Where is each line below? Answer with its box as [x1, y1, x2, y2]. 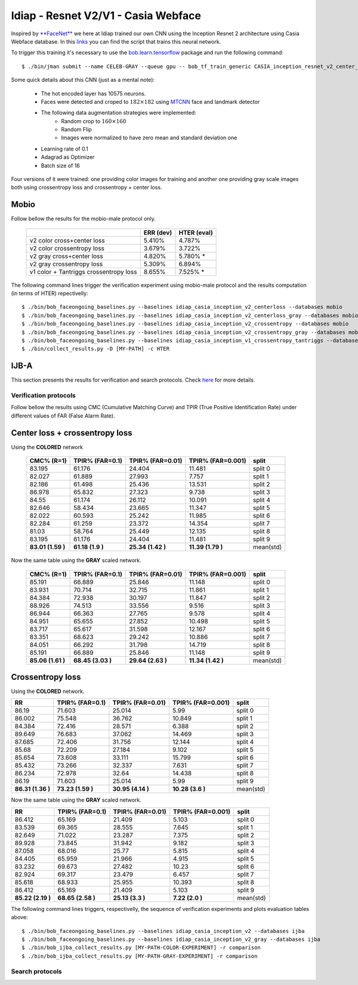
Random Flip [61, 126, 92, 133]
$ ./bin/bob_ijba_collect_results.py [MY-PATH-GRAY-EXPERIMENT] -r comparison [21, 953, 258, 959]
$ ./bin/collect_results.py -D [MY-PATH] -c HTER [21, 345, 170, 352]
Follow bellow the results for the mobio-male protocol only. [11, 215, 156, 222]
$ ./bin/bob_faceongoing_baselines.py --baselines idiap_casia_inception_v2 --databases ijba [21, 928, 305, 934]
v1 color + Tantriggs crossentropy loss [29, 268, 137, 276]
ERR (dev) [143, 228, 172, 237]
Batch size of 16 [41, 162, 80, 169]
